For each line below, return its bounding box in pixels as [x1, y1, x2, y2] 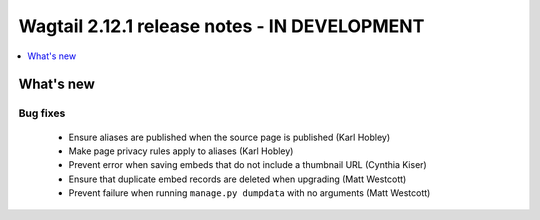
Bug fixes [18, 106, 66, 120]
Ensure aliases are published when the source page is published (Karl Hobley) [68, 131, 391, 143]
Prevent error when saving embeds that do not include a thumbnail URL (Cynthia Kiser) [68, 159, 427, 171]
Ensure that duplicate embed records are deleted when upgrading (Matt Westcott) [68, 173, 407, 185]
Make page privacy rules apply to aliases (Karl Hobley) [68, 145, 294, 157]
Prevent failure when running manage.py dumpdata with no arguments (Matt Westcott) [68, 187, 431, 199]
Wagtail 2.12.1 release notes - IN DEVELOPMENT [18, 15, 425, 37]
